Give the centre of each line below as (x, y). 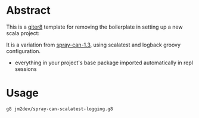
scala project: (23, 33)
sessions (26, 69)
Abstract (28, 10)
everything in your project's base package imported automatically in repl (104, 63)
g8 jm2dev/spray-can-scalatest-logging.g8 (60, 109)
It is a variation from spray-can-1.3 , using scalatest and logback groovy (93, 45)
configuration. (23, 51)
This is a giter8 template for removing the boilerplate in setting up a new (94, 27)
